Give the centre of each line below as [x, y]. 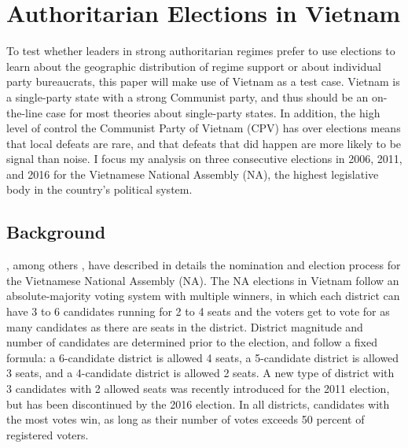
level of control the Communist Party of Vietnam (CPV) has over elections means [204, 128]
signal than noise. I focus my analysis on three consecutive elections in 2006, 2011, [204, 159]
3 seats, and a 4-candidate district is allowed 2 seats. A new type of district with [200, 373]
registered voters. [48, 434]
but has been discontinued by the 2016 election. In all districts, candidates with [198, 404]
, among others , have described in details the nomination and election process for [204, 265]
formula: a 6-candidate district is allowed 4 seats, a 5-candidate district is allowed [203, 357]
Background [56, 232]
